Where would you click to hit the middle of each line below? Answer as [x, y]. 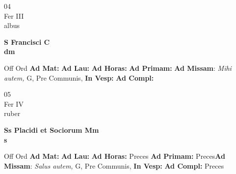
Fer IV [14, 103]
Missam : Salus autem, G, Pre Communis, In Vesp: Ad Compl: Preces [114, 165]
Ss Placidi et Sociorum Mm [52, 130]
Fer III [14, 15]
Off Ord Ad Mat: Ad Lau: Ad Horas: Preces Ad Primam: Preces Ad [115, 156]
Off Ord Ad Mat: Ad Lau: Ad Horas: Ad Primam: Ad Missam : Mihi [118, 68]
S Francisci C [27, 42]
